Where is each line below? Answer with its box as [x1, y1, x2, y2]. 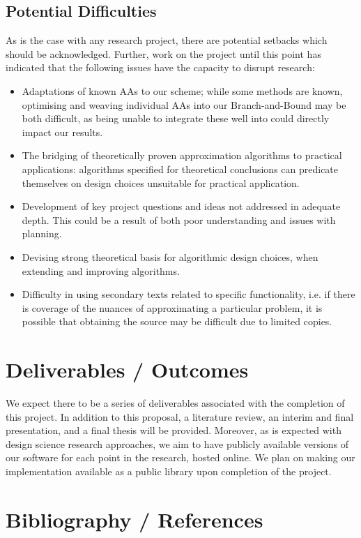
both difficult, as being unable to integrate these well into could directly [22, 111, 330, 126]
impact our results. [22, 124, 103, 139]
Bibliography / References [6, 505, 263, 533]
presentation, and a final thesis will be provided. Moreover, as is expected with [6, 423, 341, 438]
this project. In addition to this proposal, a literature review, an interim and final [6, 409, 354, 424]
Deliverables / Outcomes [6, 355, 249, 384]
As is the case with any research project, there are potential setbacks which [6, 33, 328, 47]
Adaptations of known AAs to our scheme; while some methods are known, [22, 83, 343, 98]
